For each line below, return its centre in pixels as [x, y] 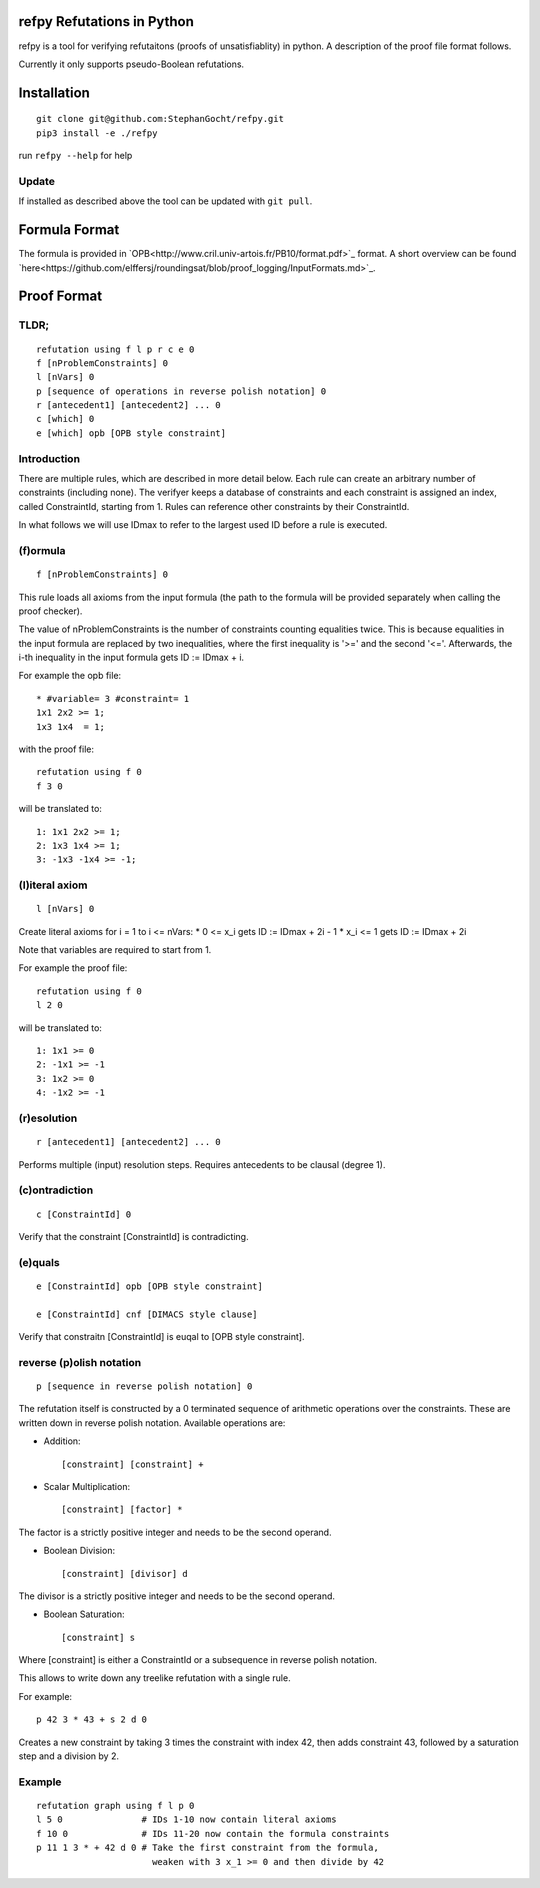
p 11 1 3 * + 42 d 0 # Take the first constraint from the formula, [207, 1848]
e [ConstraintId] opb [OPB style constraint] [150, 1286]
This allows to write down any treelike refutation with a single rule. [154, 1678]
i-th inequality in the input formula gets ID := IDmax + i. [131, 657]
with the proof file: [56, 749]
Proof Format [60, 296]
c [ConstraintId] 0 [84, 1214]
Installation [54, 92]
